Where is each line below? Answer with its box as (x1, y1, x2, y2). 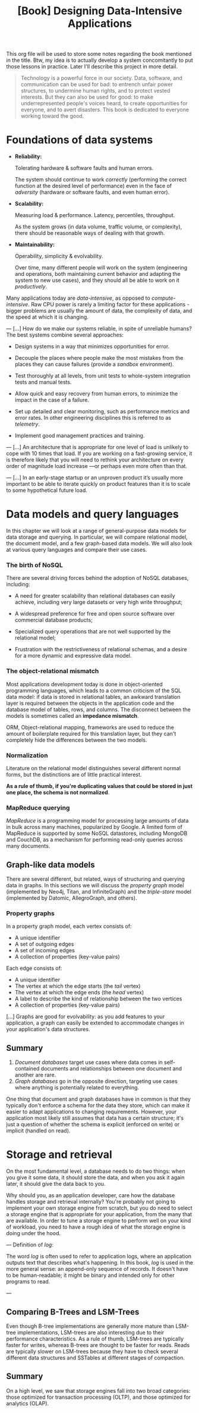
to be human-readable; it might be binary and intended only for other (6, 1271, 175, 1279)
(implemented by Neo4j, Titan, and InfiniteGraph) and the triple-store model (6, 888, 192, 896)
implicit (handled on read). (6, 1127, 71, 1134)
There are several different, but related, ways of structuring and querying (6, 875, 185, 883)
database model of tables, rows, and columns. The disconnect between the (6, 706, 191, 713)
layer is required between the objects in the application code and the (6, 699, 175, 706)
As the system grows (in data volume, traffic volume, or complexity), (14, 223, 182, 230)
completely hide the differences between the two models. (6, 736, 147, 743)
